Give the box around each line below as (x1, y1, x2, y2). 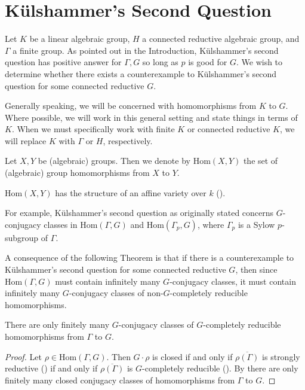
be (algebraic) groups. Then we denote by (38, 154, 190, 167)
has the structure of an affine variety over (55, 186, 207, 199)
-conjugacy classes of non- (69, 287, 164, 299)
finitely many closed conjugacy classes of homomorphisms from (5, 373, 235, 386)
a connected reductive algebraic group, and (142, 32, 300, 45)
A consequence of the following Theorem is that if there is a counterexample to (5, 251, 294, 264)
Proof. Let (5, 350, 42, 362)
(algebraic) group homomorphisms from (5, 166, 150, 179)
